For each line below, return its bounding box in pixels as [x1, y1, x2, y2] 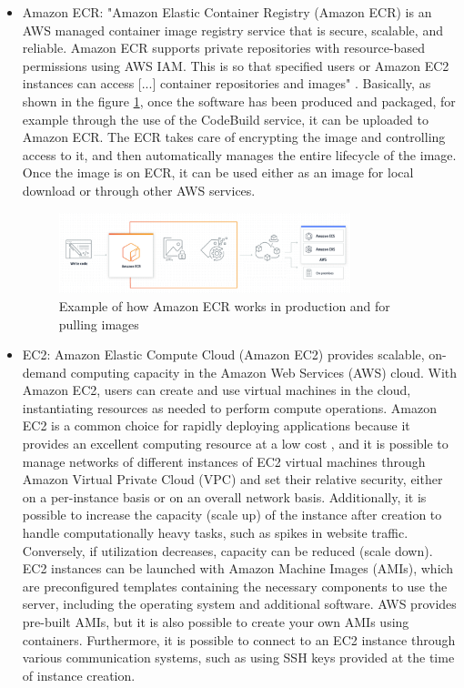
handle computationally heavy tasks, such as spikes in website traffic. [22, 523, 409, 542]
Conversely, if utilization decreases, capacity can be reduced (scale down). [22, 541, 433, 560]
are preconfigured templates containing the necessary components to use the [22, 576, 448, 595]
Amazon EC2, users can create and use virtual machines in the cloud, [22, 380, 411, 400]
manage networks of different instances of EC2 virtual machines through [22, 451, 426, 470]
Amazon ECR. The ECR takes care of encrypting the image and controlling [22, 127, 446, 147]
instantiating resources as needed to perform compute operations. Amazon [22, 398, 437, 417]
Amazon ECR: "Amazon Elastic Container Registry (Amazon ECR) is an [22, 3, 432, 21]
